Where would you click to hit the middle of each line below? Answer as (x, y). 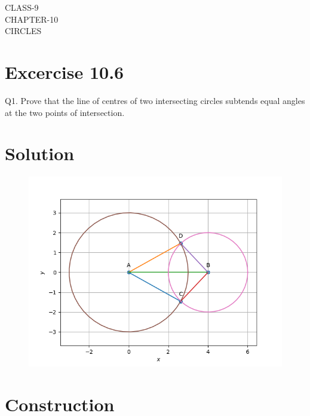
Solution (40, 153)
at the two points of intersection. (65, 112)
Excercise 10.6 (65, 71)
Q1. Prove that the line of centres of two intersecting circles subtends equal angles (155, 100)
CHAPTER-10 (32, 19)
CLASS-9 (22, 7)
